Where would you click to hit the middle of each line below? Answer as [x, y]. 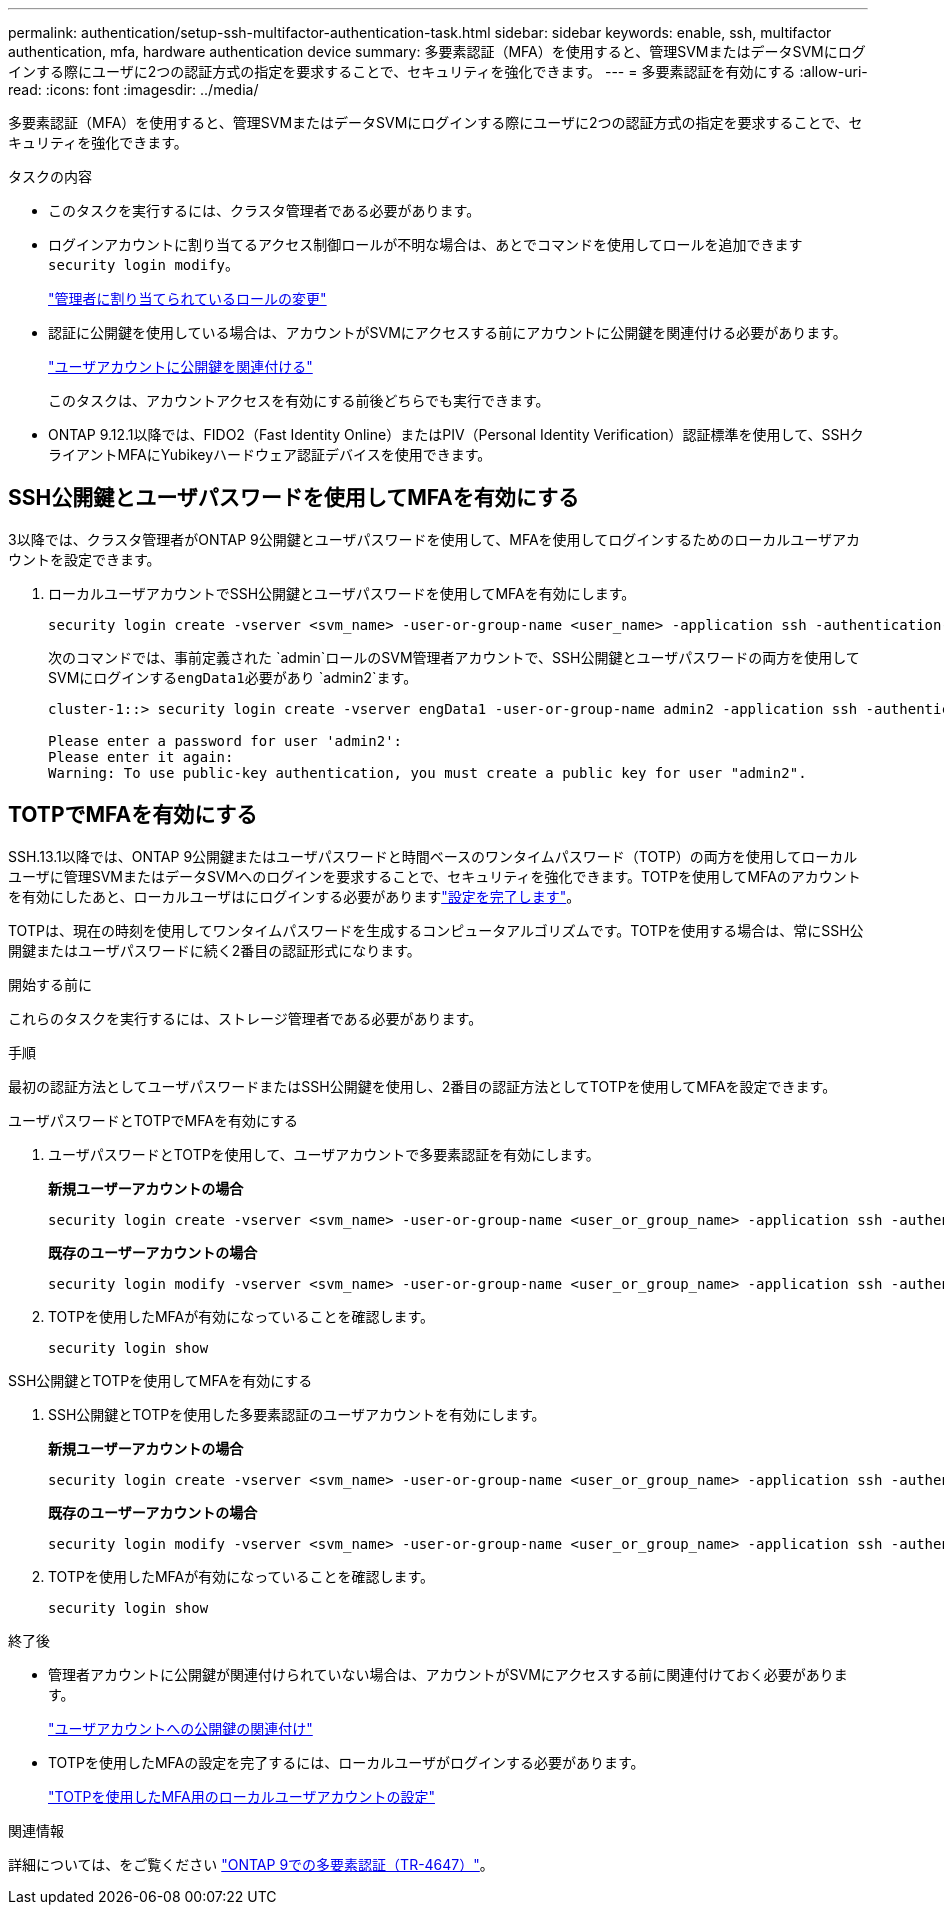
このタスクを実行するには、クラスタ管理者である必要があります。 [264, 210]
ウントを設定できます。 [84, 559]
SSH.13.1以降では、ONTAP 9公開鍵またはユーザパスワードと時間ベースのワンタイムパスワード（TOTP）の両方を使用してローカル [433, 856]
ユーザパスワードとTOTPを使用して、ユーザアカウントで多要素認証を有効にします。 [324, 1154]
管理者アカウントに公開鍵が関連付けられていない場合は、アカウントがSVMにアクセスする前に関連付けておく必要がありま [448, 1674]
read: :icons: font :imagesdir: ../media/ [133, 89]
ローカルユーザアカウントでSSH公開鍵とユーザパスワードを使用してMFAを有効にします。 [342, 593]
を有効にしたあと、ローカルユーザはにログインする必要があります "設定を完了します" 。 [294, 896]
